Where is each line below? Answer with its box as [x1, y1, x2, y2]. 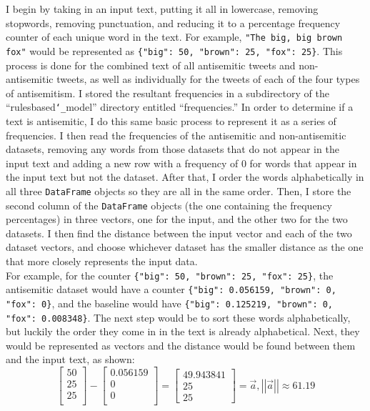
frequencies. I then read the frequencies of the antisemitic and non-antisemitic [6, 127, 346, 142]
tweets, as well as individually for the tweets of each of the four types [56, 71, 360, 86]
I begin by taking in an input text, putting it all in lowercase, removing [6, 1, 319, 16]
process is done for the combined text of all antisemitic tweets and [6, 57, 296, 72]
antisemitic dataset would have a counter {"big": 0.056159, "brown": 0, [6, 282, 336, 297]
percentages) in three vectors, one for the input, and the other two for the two [6, 212, 348, 227]
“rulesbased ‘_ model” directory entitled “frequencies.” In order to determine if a [6, 99, 354, 114]
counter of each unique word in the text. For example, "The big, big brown [6, 29, 343, 44]
